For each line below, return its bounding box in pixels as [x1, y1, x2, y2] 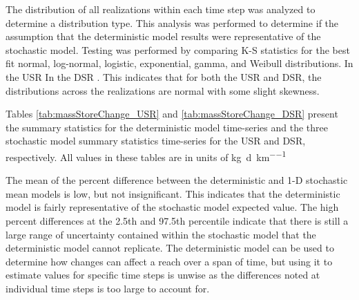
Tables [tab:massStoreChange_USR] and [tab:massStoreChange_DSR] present [6, 106, 338, 121]
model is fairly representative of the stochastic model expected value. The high [6, 200, 339, 214]
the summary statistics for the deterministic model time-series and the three [6, 120, 328, 134]
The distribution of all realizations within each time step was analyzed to [6, 2, 316, 16]
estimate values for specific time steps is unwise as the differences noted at [6, 268, 320, 282]
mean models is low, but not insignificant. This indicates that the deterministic [6, 186, 340, 200]
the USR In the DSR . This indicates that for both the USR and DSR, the [6, 69, 322, 84]
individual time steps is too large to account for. [6, 281, 210, 295]
